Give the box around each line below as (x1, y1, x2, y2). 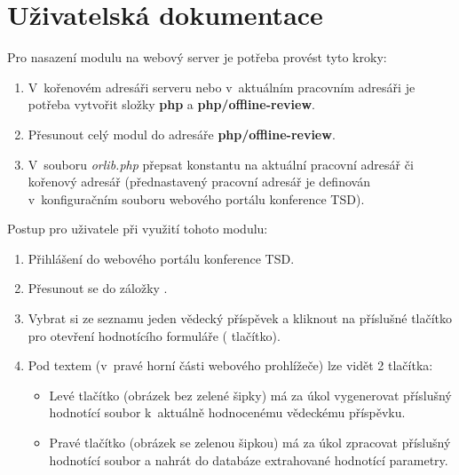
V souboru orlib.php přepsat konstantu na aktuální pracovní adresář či (28, 154, 414, 173)
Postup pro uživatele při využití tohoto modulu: (7, 219, 268, 238)
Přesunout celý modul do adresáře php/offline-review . (28, 124, 336, 143)
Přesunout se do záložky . (28, 279, 168, 297)
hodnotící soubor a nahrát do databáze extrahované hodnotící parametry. (49, 450, 448, 469)
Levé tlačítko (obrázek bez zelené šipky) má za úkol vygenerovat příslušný (49, 385, 452, 404)
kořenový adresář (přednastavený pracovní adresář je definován (28, 172, 370, 191)
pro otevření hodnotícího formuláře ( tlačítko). (28, 326, 281, 344)
